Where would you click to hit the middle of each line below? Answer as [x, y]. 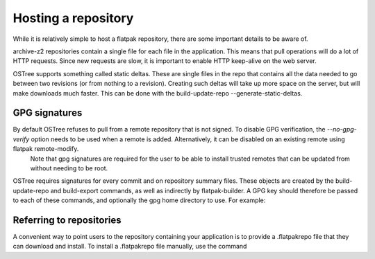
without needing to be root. [69, 168]
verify [21, 139]
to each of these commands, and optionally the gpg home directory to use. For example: [139, 200]
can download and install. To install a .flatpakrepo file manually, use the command [130, 247]
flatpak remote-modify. [46, 149]
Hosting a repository [73, 18]
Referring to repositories [67, 220]
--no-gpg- [342, 129]
